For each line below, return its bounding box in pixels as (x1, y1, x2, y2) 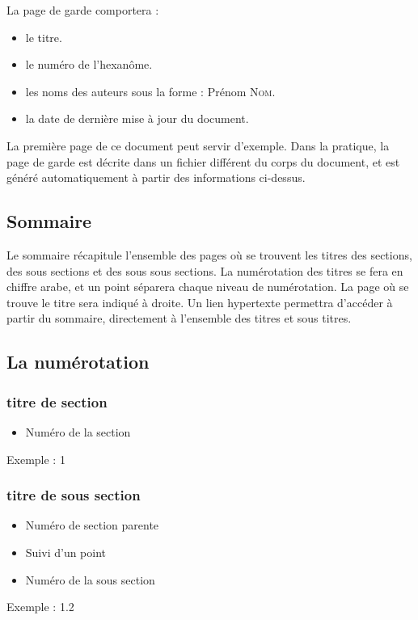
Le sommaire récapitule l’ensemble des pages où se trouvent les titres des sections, (6, 246, 412, 263)
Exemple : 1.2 (6, 598, 74, 615)
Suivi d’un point (25, 543, 107, 560)
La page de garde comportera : (6, 2, 159, 18)
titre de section (6, 391, 108, 411)
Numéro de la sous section (25, 571, 155, 588)
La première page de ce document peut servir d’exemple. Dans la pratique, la (6, 137, 390, 154)
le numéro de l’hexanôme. (25, 56, 153, 73)
